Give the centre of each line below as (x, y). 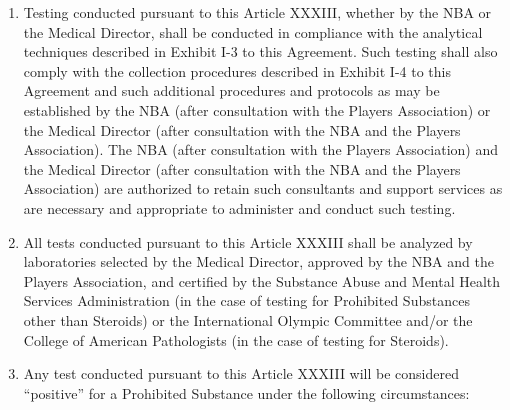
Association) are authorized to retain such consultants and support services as (263, 188)
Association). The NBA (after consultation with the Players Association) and (261, 149)
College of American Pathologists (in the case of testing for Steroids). (236, 339)
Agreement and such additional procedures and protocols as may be (231, 90)
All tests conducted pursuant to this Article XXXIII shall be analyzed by (248, 241)
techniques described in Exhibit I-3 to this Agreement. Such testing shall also (260, 51)
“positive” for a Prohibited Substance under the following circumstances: (246, 392)
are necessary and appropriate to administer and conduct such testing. (239, 207)
